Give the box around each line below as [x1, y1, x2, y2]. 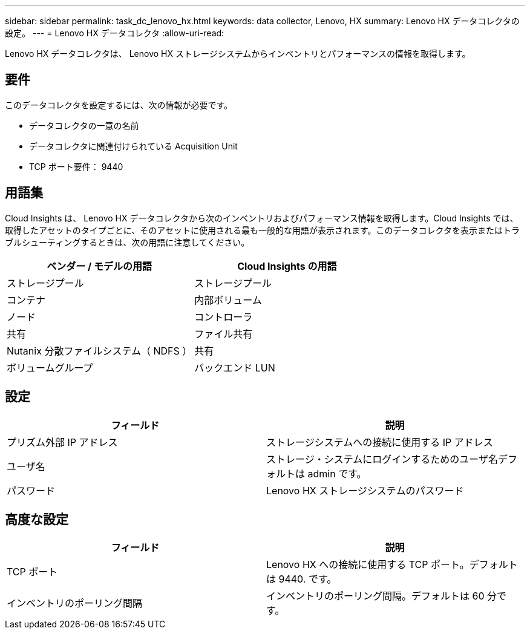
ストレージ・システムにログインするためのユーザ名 [266, 453, 498, 465]
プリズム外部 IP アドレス [7, 436, 118, 448]
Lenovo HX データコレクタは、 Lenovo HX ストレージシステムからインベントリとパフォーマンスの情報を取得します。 [5, 48, 471, 59]
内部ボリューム [194, 293, 262, 306]
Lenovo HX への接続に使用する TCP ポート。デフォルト [266, 558, 518, 571]
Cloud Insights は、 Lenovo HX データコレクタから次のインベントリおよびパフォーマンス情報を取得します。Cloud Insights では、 [5, 212, 519, 223]
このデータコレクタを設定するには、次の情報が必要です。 [5, 99, 233, 110]
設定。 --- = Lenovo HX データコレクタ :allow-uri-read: [5, 28, 224, 38]
